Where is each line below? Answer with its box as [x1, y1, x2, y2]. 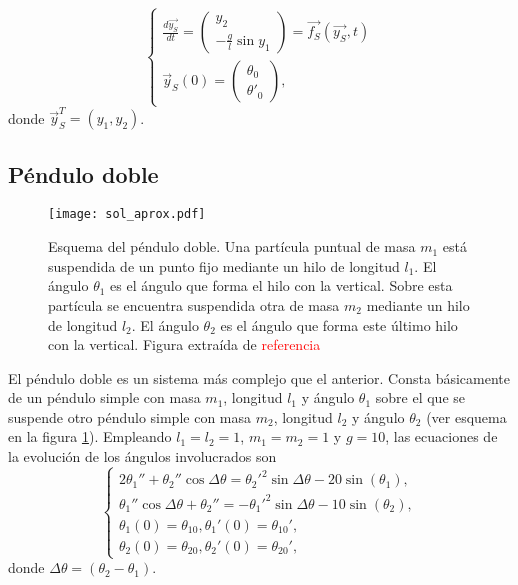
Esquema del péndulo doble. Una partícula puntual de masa [48, 236, 416, 257]
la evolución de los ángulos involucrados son [8, 446, 277, 467]
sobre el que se [375, 387, 465, 408]
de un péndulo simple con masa [8, 387, 201, 408]
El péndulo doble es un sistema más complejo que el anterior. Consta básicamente [8, 367, 510, 388]
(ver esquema [426, 406, 507, 427]
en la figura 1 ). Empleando [8, 426, 172, 447]
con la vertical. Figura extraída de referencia [48, 334, 321, 355]
